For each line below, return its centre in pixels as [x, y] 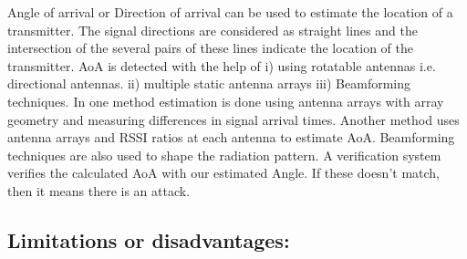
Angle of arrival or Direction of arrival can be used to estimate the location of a [230, 12]
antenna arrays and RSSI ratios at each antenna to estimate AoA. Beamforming [231, 137]
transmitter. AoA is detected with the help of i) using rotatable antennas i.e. [222, 65]
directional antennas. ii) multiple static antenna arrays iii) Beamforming [209, 83]
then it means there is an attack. [99, 190]
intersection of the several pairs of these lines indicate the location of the [210, 48]
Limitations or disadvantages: [149, 239]
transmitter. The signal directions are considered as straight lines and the [213, 30]
